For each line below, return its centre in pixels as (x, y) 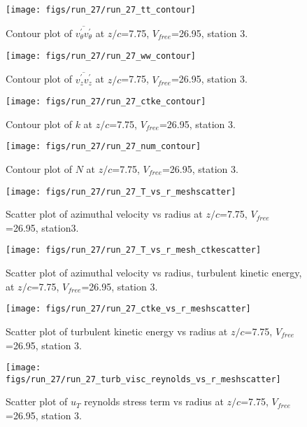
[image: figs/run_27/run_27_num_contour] (103, 147)
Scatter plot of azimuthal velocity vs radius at (104, 214)
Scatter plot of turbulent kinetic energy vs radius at (117, 331)
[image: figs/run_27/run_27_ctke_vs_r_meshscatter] (128, 309)
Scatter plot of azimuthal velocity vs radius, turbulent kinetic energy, (154, 273)
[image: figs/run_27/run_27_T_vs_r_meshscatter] (121, 191)
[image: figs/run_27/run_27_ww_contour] (101, 56)
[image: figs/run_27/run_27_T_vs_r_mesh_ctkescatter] (134, 250)
